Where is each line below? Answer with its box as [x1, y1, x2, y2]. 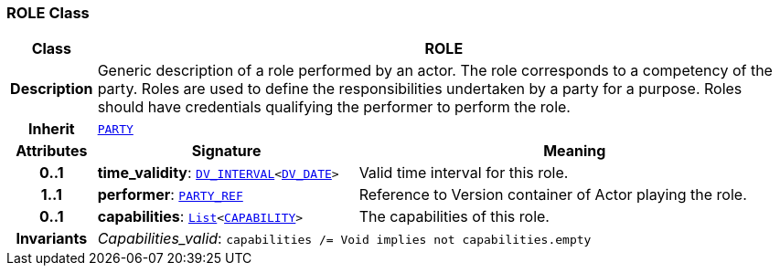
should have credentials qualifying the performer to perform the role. [97, 98, 571, 117]
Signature [191, 142, 262, 161]
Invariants [16, 229, 88, 248]
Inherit [27, 120, 75, 139]
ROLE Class [6, 4, 90, 22]
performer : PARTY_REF [97, 185, 243, 205]
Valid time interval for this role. [358, 163, 569, 183]
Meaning [543, 142, 606, 161]
